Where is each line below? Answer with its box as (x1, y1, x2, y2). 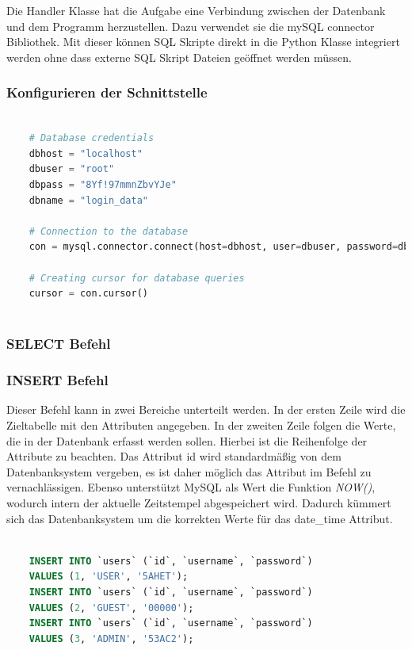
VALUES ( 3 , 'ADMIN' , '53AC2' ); (29, 633, 194, 644)
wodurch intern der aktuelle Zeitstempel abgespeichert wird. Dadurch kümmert (6, 494, 391, 510)
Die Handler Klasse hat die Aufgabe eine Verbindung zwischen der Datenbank (6, 2, 386, 18)
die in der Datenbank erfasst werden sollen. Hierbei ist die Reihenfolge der (6, 432, 368, 449)
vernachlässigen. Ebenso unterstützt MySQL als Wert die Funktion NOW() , (6, 479, 376, 495)
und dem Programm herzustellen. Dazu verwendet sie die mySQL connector (6, 17, 375, 34)
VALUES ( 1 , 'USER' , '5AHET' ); (29, 571, 189, 583)
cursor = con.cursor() (29, 288, 148, 300)
